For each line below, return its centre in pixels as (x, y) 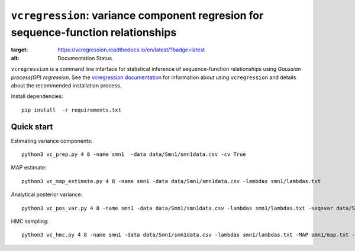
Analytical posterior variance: (47, 194)
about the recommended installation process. (66, 85)
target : (20, 50)
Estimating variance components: (52, 141)
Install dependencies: (37, 96)
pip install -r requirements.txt (71, 110)
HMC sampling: (30, 221)
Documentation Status (85, 58)
